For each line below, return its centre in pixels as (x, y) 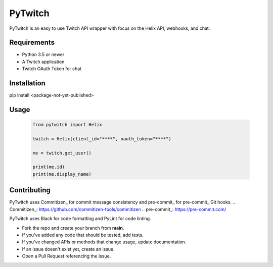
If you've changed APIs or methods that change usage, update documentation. (104, 242)
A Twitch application (43, 62)
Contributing (30, 190)
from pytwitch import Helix (67, 125)
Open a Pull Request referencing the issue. (66, 256)
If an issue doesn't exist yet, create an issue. (68, 249)
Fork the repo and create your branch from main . (73, 228)
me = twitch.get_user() (62, 153)
